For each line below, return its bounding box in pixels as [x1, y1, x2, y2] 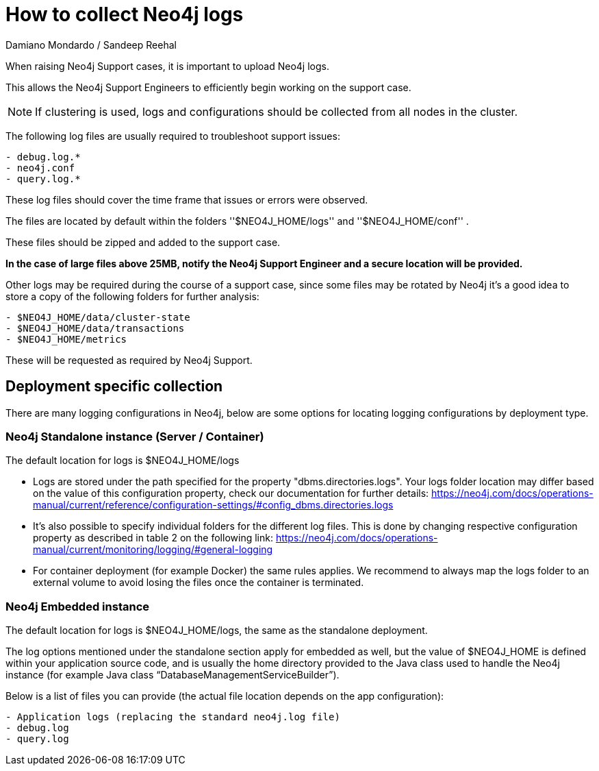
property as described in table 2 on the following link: [33, 532, 273, 544]
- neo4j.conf [5, 162, 75, 173]
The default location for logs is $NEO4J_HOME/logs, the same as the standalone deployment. [5, 624, 428, 637]
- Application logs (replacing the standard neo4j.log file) [5, 711, 340, 723]
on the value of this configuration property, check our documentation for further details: [33, 487, 429, 500]
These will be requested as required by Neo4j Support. [5, 354, 253, 366]
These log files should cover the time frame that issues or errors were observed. [5, 193, 368, 206]
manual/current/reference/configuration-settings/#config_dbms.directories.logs [33, 499, 394, 511]
